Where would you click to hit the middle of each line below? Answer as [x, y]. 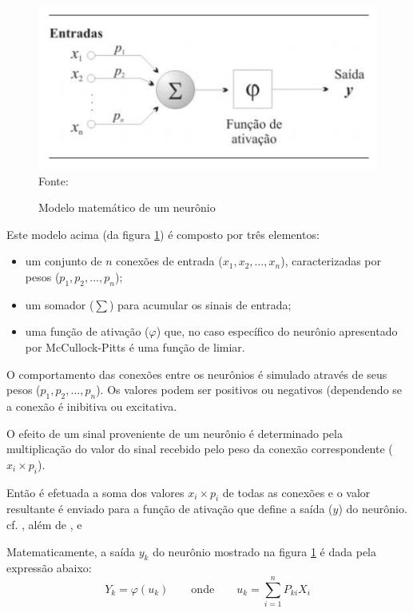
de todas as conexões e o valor [296, 492]
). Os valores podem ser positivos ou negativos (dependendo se [249, 390]
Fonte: [54, 180]
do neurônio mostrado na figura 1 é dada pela [264, 551]
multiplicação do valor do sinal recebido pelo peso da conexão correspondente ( [200, 449]
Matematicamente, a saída [71, 551]
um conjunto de [64, 261]
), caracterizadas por [331, 261]
